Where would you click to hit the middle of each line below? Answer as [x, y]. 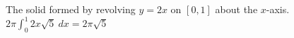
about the [236, 9]
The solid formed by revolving [71, 9]
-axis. [278, 9]
